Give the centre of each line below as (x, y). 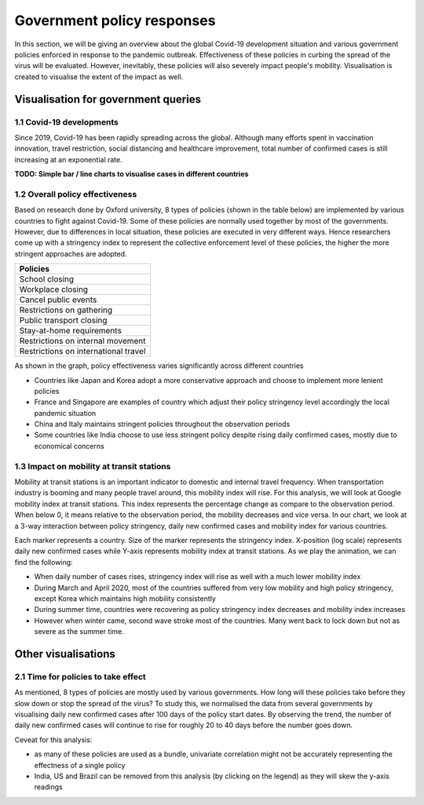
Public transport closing (63, 320)
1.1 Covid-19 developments (67, 122)
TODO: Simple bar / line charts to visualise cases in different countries (132, 174)
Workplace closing (54, 290)
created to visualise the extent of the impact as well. (99, 76)
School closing (47, 279)
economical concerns (69, 446)
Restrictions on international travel (82, 352)
